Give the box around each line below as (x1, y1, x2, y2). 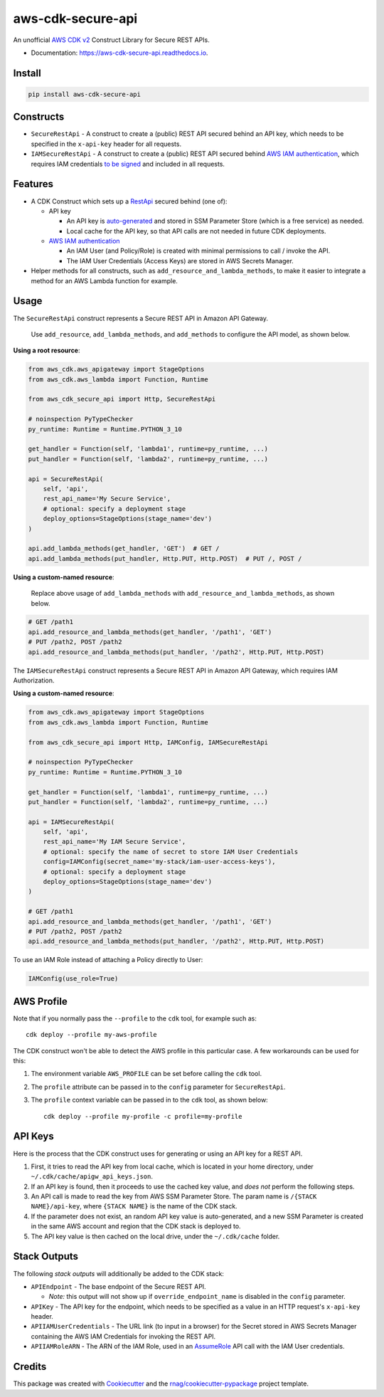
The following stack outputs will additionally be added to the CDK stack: (13, 1269, 224, 1277)
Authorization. (13, 676, 55, 685)
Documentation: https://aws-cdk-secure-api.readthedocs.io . (31, 48, 208, 57)
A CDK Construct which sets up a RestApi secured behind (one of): (31, 196, 228, 206)
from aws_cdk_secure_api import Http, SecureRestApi (28, 395, 216, 404)
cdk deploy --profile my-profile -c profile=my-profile (43, 1112, 242, 1120)
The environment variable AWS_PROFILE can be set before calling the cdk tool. (31, 1070, 262, 1078)
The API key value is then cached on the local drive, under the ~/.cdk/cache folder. (31, 1232, 280, 1240)
